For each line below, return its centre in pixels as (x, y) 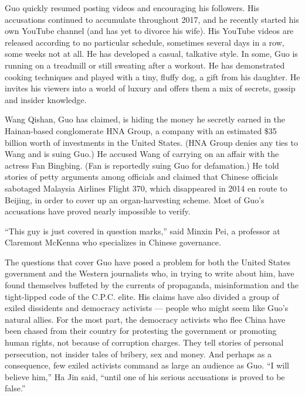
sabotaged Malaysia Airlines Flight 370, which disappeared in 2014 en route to (146, 188)
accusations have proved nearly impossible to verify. (98, 211)
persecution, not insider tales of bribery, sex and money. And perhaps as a (138, 354)
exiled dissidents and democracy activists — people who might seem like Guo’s (147, 308)
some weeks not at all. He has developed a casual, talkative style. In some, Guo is (151, 54)
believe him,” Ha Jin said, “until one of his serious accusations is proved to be (145, 376)
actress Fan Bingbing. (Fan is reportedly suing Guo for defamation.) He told (142, 165)
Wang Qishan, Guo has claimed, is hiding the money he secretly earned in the (145, 119)
